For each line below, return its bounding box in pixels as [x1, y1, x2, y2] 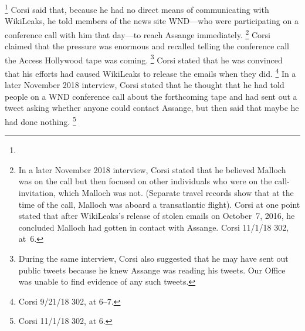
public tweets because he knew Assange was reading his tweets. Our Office [18, 264, 286, 276]
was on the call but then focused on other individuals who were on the [18, 175, 272, 187]
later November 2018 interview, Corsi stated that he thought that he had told [5, 79, 284, 91]
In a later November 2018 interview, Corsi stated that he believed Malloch [18, 163, 286, 175]
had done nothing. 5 [5, 113, 76, 127]
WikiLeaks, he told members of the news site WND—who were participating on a [5, 15, 299, 27]
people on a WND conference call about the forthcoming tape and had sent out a [5, 90, 297, 102]
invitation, [18, 187, 56, 198]
